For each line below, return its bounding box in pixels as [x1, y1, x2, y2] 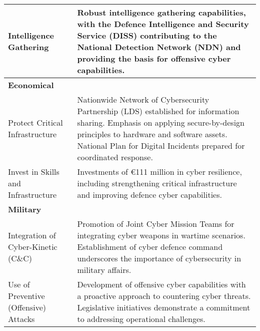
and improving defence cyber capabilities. [77, 189, 222, 200]
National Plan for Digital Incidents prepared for [77, 140, 245, 151]
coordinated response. [77, 151, 153, 163]
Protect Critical [8, 117, 63, 128]
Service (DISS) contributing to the [77, 30, 217, 41]
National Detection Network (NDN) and [77, 41, 241, 53]
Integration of [8, 229, 56, 241]
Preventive [8, 290, 45, 301]
